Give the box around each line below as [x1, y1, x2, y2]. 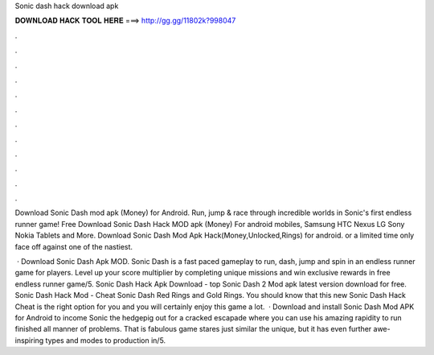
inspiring [14, 335, 44, 345]
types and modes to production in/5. [45, 335, 166, 345]
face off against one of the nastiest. [14, 241, 133, 251]
